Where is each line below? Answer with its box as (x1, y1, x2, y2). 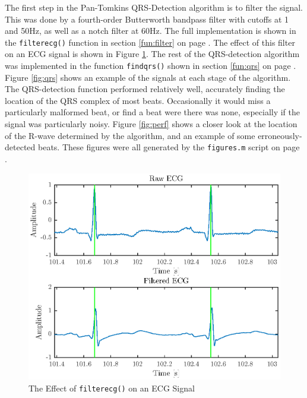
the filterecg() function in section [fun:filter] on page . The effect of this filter (5, 36, 295, 48)
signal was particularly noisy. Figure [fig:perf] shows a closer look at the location (5, 118, 297, 130)
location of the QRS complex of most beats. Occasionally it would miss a (5, 94, 271, 106)
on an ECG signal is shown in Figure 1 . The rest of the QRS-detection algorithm (5, 48, 300, 60)
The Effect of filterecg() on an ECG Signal (29, 381, 195, 394)
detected (5, 141, 36, 153)
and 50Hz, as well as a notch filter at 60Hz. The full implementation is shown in (5, 24, 296, 37)
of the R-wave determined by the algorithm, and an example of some (5, 129, 255, 141)
